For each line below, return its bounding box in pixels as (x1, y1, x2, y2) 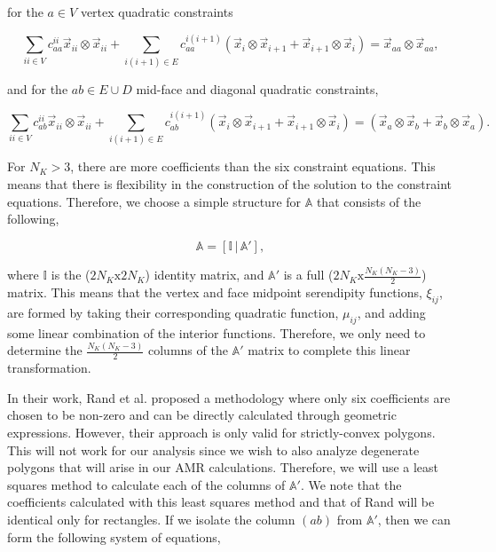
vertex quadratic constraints (80, 3, 233, 20)
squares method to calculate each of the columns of (7, 475, 286, 493)
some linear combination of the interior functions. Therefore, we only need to (7, 323, 426, 342)
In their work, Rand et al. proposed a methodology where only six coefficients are (7, 388, 451, 406)
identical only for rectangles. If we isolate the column (7, 510, 295, 529)
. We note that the (300, 475, 402, 493)
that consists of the (316, 192, 421, 210)
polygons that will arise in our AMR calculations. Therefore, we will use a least (7, 458, 439, 477)
